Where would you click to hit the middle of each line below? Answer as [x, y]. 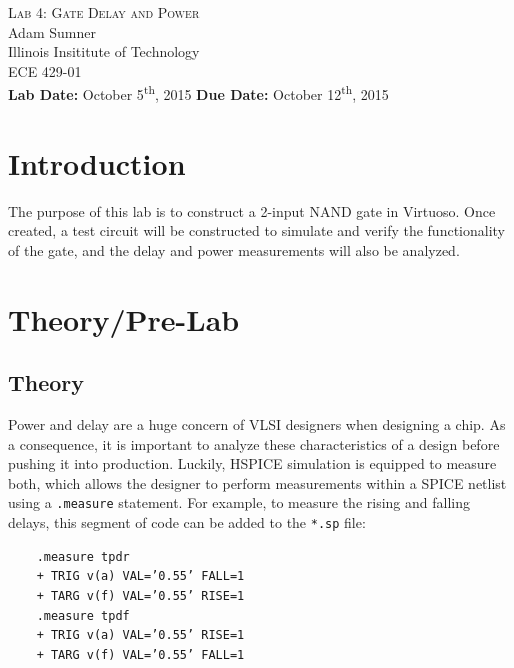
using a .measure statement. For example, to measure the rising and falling [239, 502]
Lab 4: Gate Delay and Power [104, 12]
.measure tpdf [83, 615]
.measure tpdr [83, 556]
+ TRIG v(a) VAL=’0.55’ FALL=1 [140, 576]
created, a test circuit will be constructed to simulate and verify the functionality [256, 230]
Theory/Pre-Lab [124, 318]
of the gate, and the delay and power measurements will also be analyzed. [234, 249]
